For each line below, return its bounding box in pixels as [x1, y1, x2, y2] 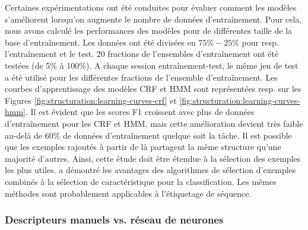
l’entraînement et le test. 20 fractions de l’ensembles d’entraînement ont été [5, 47, 279, 60]
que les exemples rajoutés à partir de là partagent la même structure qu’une [5, 140, 281, 153]
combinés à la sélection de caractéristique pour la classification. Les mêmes [5, 175, 277, 187]
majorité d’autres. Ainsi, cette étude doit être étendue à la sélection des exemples [5, 152, 301, 164]
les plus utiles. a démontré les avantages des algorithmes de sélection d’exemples [5, 164, 296, 176]
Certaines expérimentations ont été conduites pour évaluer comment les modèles [5, 1, 297, 13]
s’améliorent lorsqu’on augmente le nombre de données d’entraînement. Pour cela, [5, 12, 302, 25]
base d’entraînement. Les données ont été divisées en [5, 36, 196, 48]
